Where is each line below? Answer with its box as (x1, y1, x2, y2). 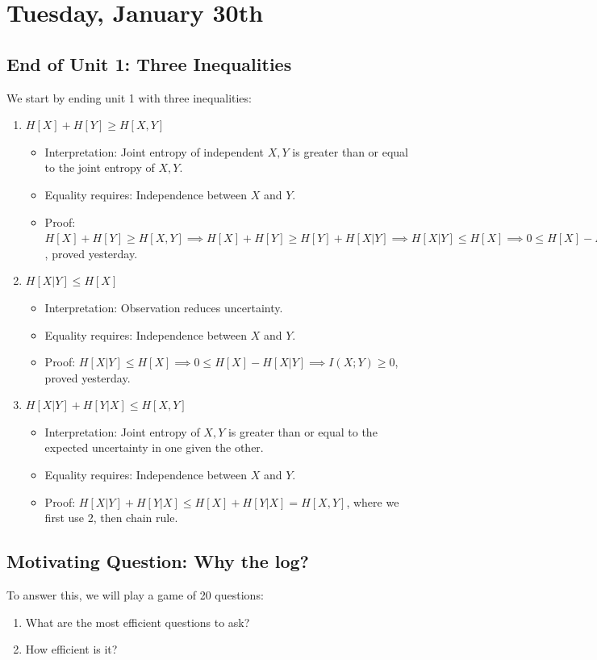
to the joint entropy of (44, 159, 155, 176)
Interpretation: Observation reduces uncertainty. (44, 299, 283, 315)
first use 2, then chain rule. (44, 509, 178, 526)
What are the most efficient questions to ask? (25, 613, 250, 630)
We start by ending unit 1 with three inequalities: (6, 89, 252, 106)
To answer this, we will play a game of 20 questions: (6, 587, 264, 604)
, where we (346, 493, 399, 510)
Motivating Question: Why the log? (6, 549, 310, 574)
